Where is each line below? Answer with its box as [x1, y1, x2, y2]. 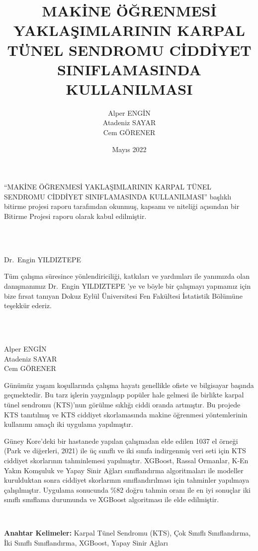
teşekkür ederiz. [4, 300, 52, 311]
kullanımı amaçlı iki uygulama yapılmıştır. [4, 419, 133, 429]
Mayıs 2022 [112, 144, 147, 154]
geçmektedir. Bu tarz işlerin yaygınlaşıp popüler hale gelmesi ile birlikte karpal [4, 389, 244, 400]
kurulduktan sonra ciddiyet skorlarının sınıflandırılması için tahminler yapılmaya [4, 475, 250, 485]
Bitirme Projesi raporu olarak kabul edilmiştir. [4, 211, 147, 221]
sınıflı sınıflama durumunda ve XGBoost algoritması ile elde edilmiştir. [4, 494, 219, 505]
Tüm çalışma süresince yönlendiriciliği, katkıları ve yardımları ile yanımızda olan [4, 271, 250, 281]
